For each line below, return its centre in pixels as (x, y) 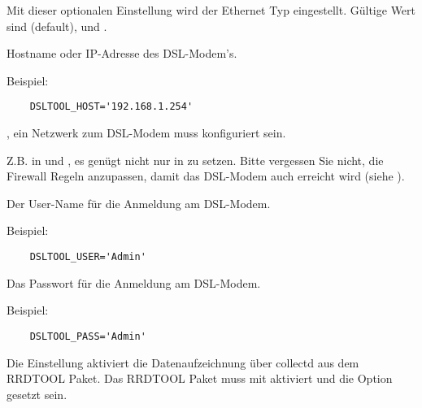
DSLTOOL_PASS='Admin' (88, 336)
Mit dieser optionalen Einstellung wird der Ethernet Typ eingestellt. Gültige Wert (211, 10)
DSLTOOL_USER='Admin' (88, 257)
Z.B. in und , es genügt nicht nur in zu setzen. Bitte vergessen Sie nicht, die (195, 160)
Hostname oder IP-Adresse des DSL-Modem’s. (122, 53)
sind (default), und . (57, 26)
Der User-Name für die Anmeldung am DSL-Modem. (139, 203)
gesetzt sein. (37, 394)
